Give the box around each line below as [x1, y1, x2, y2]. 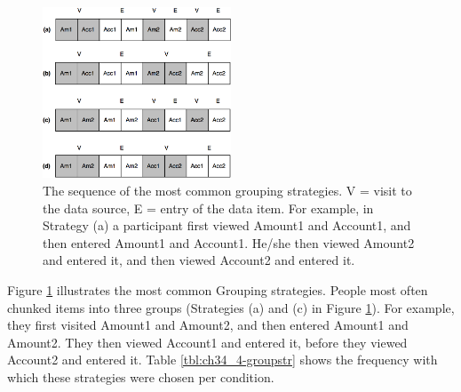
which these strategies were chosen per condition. [7, 367, 274, 386]
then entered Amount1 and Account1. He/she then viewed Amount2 [43, 233, 415, 252]
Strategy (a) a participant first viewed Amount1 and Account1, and [43, 216, 411, 235]
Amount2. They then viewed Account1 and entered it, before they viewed [7, 332, 408, 351]
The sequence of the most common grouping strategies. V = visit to [43, 180, 412, 199]
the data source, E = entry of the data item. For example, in [43, 198, 374, 217]
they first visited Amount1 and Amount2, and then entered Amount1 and [7, 316, 409, 334]
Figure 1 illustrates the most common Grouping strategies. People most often [7, 280, 428, 299]
